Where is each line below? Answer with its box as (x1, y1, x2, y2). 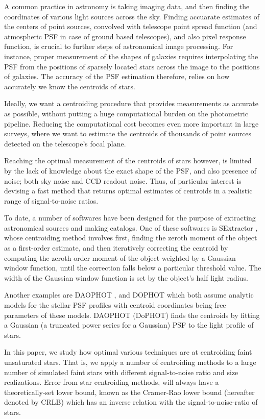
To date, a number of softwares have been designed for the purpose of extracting (4, 212, 256, 223)
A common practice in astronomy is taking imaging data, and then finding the (4, 1, 250, 11)
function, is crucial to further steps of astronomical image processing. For (4, 41, 233, 52)
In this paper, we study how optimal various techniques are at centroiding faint (4, 347, 252, 357)
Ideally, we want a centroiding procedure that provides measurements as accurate (4, 98, 258, 109)
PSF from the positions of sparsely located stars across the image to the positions (4, 61, 260, 71)
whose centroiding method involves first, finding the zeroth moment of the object (4, 232, 257, 243)
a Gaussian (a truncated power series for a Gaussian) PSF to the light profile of (4, 319, 254, 330)
